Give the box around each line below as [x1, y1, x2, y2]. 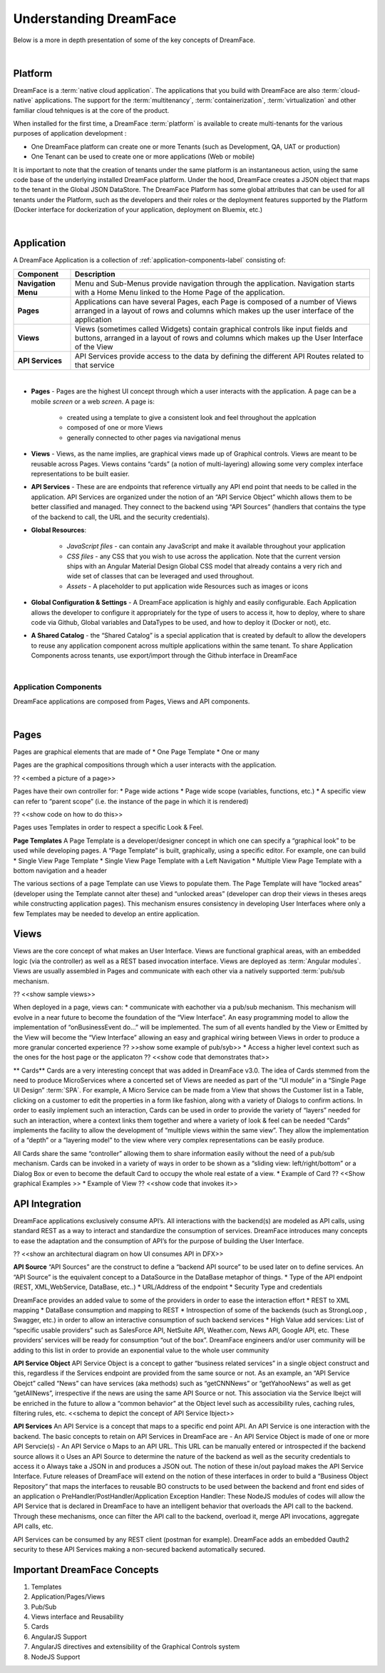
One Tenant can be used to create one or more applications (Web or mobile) [31, 152, 255, 161]
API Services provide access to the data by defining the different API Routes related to [74, 351, 364, 361]
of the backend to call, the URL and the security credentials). [31, 513, 210, 521]
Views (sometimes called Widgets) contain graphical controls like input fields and [74, 323, 348, 333]
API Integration [13, 1197, 82, 1210]
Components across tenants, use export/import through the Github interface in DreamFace [31, 651, 297, 660]
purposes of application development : [13, 129, 127, 138]
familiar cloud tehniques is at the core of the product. [13, 106, 170, 114]
